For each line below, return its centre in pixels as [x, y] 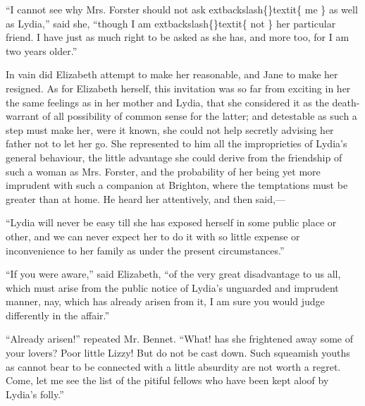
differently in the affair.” [58, 315]
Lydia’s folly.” [35, 394]
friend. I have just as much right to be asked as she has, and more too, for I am [178, 37]
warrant [23, 116]
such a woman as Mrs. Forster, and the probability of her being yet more [163, 171]
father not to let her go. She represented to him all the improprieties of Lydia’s [177, 143]
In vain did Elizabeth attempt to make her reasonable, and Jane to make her [172, 74]
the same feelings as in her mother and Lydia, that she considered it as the [167, 102]
